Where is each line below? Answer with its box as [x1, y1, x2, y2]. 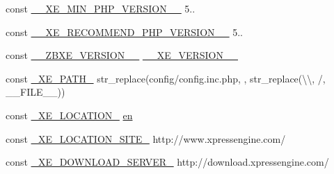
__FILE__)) [6, 85, 65, 99]
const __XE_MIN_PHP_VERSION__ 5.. [6, 1, 196, 15]
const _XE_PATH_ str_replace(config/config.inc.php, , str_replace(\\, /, [6, 71, 326, 85]
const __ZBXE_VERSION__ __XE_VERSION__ [6, 48, 238, 62]
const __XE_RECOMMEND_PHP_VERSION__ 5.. [6, 24, 243, 39]
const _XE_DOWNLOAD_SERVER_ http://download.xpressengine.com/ [6, 155, 329, 169]
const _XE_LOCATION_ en [6, 107, 133, 122]
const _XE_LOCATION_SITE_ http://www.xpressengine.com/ [6, 131, 286, 146]
